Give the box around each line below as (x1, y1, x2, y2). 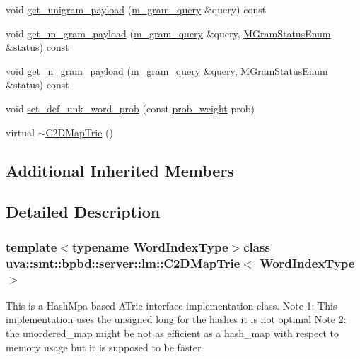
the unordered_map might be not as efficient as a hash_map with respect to (6, 325, 339, 340)
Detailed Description (6, 201, 161, 223)
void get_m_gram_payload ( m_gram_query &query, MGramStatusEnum (6, 25, 331, 40)
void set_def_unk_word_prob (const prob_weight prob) (6, 100, 255, 115)
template (6, 237, 57, 255)
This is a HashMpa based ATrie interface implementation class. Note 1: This (6, 298, 337, 312)
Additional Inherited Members (6, 159, 234, 181)
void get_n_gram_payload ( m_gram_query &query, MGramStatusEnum (6, 63, 328, 78)
